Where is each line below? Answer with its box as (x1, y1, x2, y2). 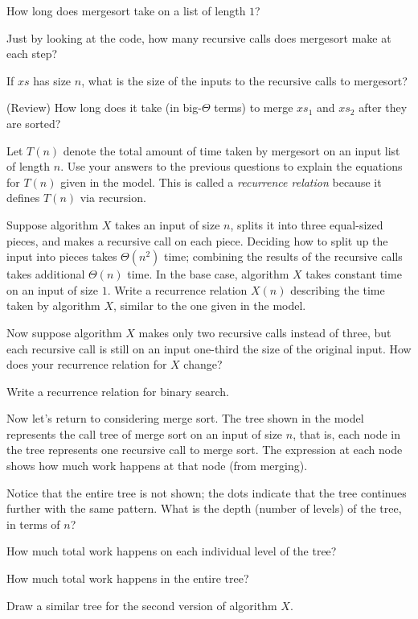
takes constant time (305, 266, 402, 283)
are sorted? (6, 114, 61, 131)
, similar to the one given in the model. (113, 297, 306, 314)
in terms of (6, 515, 60, 532)
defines (6, 189, 40, 206)
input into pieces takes (6, 248, 117, 265)
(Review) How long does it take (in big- (6, 99, 202, 116)
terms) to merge (214, 99, 293, 116)
